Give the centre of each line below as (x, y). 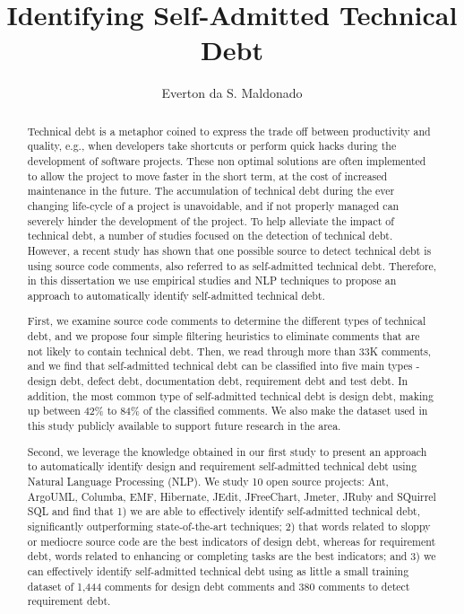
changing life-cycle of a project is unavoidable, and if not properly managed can (213, 205)
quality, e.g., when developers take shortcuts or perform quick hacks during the (212, 146)
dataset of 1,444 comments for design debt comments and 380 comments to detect (219, 586)
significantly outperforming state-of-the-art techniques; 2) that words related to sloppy (229, 526)
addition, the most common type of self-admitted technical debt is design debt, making (230, 395)
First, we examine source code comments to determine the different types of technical (227, 321)
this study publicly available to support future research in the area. (184, 426)
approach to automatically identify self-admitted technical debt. (176, 295)
